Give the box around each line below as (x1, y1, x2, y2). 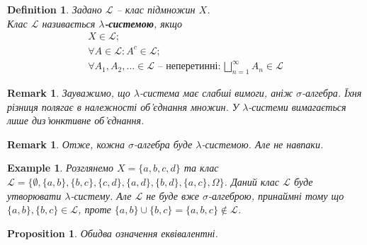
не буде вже (146, 188, 200, 203)
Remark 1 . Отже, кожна (7, 136, 125, 151)
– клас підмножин (116, 2, 196, 16)
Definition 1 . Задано (7, 2, 102, 16)
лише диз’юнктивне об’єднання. (7, 113, 145, 128)
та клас (183, 160, 219, 175)
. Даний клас (224, 174, 280, 189)
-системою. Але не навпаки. (201, 136, 324, 151)
